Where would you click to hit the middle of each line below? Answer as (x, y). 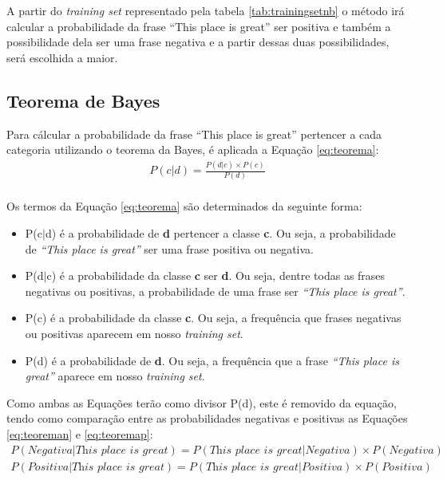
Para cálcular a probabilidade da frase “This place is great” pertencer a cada (194, 134)
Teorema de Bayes (83, 100)
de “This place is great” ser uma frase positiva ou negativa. (169, 248)
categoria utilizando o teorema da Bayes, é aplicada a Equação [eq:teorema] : (193, 150)
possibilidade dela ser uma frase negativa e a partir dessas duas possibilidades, (198, 42)
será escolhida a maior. (62, 57)
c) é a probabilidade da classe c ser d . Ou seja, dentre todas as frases (216, 275)
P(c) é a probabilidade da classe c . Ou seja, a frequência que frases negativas (213, 318)
